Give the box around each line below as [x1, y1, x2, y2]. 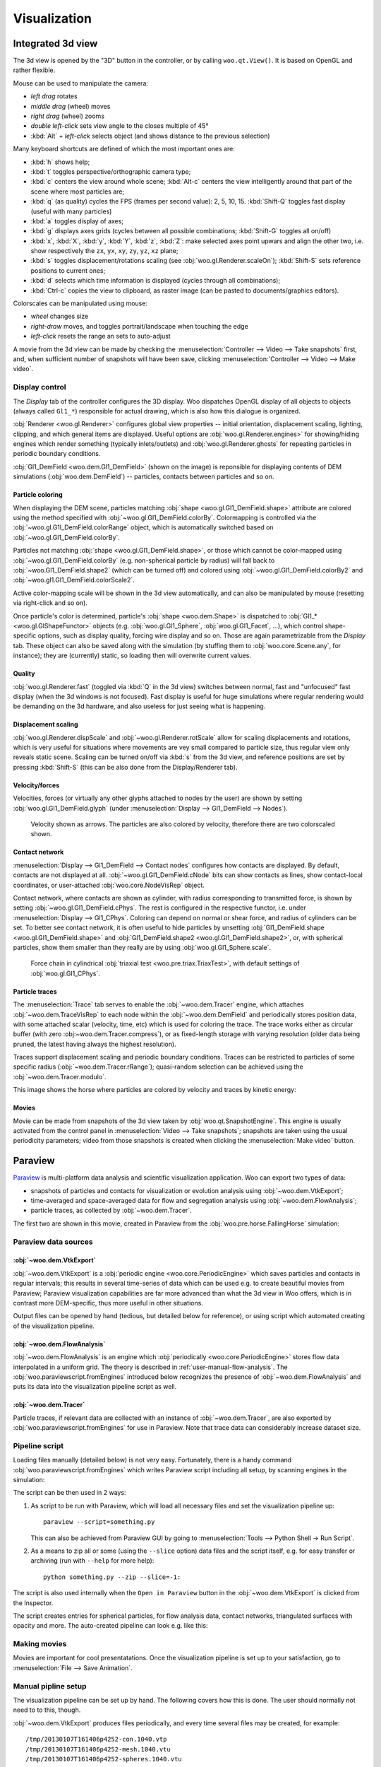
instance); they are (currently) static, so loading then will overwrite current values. [13, 651, 252, 660]
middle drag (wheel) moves [30, 102, 111, 110]
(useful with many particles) [30, 207, 112, 216]
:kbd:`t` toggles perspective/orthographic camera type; [30, 167, 191, 176]
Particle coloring [13, 491, 63, 499]
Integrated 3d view [13, 37, 98, 49]
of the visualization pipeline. [13, 1322, 95, 1330]
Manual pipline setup [13, 1681, 87, 1691]
